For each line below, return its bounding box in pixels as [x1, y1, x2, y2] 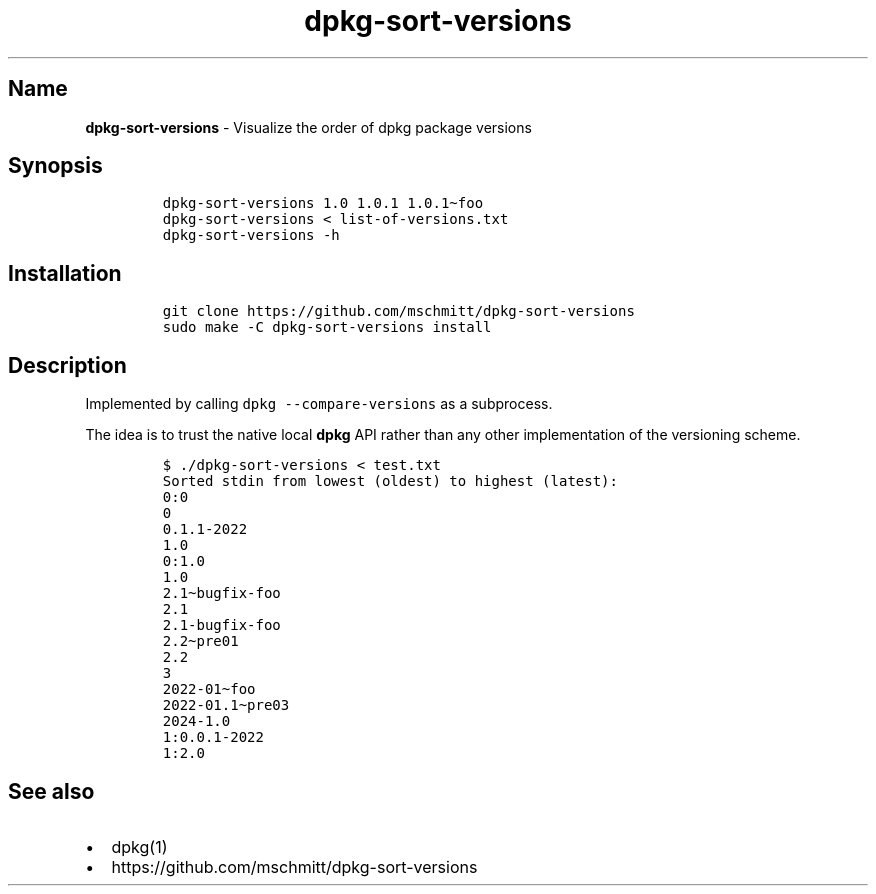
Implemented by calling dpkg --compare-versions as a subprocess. [85, 395, 553, 413]
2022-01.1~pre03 [162, 697, 290, 714]
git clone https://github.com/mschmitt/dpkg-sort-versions [162, 303, 635, 320]
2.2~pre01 [162, 633, 239, 650]
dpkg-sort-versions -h [162, 227, 340, 244]
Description [8, 352, 127, 378]
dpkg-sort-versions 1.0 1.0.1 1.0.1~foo [162, 195, 484, 212]
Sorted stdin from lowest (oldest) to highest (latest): [162, 473, 618, 490]
